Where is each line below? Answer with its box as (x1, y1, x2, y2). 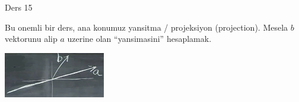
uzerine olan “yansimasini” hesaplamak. (67, 32, 212, 45)
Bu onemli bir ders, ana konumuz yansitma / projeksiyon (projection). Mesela (5, 21, 288, 33)
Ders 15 (5, 1, 33, 13)
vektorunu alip (5, 32, 58, 45)
